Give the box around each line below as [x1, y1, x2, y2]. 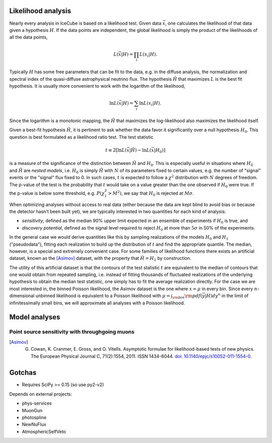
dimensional [9, 293, 35, 299]
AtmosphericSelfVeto [22, 428, 66, 434]
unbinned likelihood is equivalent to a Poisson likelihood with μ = [35, 293, 171, 299]
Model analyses [9, 313, 60, 321]
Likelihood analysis [9, 7, 72, 15]
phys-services [22, 400, 52, 406]
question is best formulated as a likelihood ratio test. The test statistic [9, 134, 154, 140]
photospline [22, 414, 47, 421]
